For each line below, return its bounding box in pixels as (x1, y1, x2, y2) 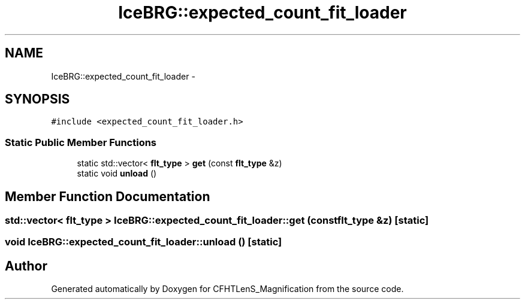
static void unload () (77, 168, 157, 179)
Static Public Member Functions (5, 136, 157, 148)
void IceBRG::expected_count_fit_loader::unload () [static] (5, 236, 282, 248)
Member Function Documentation (5, 189, 210, 204)
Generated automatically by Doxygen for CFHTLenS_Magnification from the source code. (51, 284, 404, 294)
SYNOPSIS (5, 92, 70, 107)
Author (5, 258, 47, 273)
